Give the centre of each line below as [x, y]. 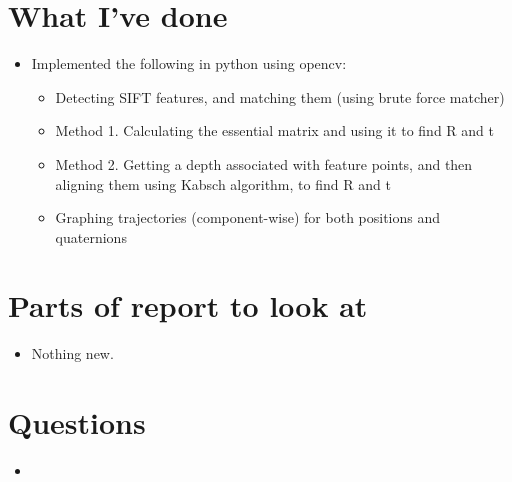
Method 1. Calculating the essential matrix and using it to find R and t [274, 130]
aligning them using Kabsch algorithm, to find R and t [223, 183]
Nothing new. [72, 353]
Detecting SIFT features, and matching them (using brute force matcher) [280, 96]
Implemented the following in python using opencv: [189, 63]
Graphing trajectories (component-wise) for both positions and [248, 217]
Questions [77, 422]
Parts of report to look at [188, 305]
